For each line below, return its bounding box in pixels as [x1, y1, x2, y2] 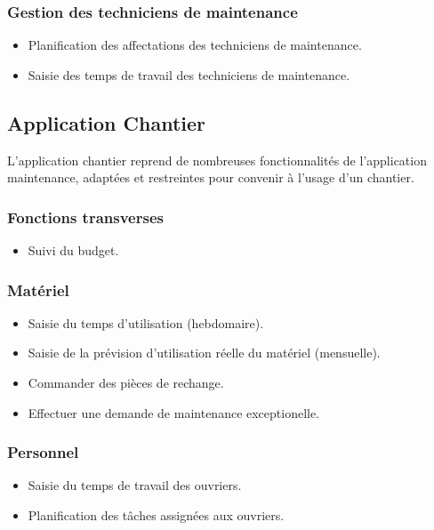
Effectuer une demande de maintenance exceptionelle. [28, 403, 320, 422]
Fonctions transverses [7, 205, 164, 228]
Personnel [7, 441, 79, 463]
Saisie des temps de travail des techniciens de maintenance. [28, 65, 350, 84]
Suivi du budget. [28, 241, 119, 260]
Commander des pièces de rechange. [28, 373, 224, 392]
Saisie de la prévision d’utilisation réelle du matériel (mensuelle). [28, 343, 381, 362]
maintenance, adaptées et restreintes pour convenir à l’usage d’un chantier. [7, 168, 414, 187]
